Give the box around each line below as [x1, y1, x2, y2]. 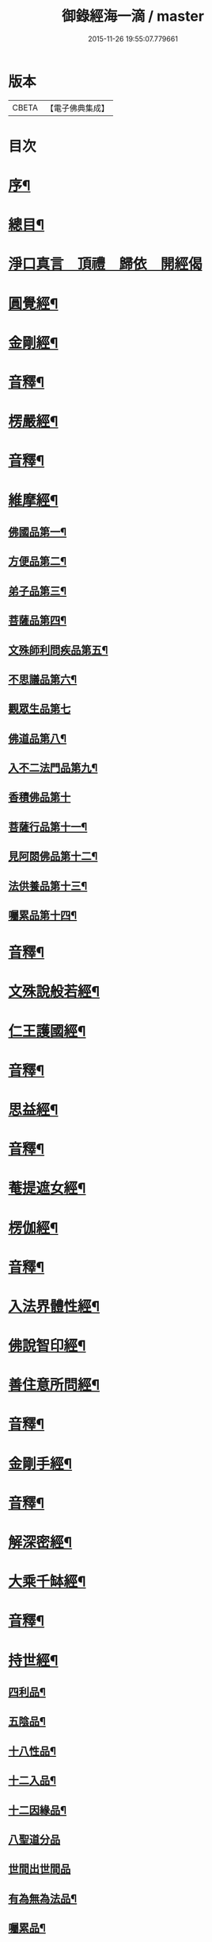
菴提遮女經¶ [8, 1179, 86, 1197]
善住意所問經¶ [8, 1376, 100, 1395]
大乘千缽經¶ [8, 1573, 86, 1591]
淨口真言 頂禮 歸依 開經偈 [8, 255, 203, 273]
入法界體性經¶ [8, 1297, 100, 1315]
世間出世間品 [8, 1863, 71, 1876]
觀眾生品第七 [8, 702, 71, 716]
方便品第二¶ [8, 555, 67, 568]
